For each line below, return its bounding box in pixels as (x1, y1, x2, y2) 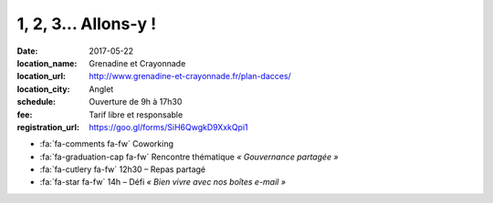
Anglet (89, 83, 114, 95)
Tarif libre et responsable (89, 109, 184, 120)
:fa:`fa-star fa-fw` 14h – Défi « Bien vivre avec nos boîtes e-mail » (39, 177, 287, 188)
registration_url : (16, 121, 79, 132)
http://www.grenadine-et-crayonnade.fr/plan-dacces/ (89, 71, 291, 82)
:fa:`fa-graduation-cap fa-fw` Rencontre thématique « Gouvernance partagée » (39, 151, 339, 162)
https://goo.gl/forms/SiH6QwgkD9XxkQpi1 (89, 121, 248, 132)
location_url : (16, 71, 66, 82)
